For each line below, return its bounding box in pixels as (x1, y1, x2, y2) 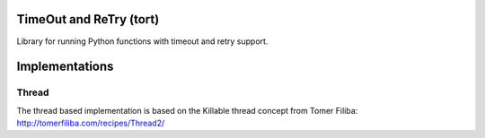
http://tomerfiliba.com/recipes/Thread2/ (16, 117, 165, 129)
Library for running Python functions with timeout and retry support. (16, 36, 269, 47)
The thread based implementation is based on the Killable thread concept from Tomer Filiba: (16, 105, 358, 116)
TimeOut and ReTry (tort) (16, 12, 160, 27)
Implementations (16, 59, 114, 74)
